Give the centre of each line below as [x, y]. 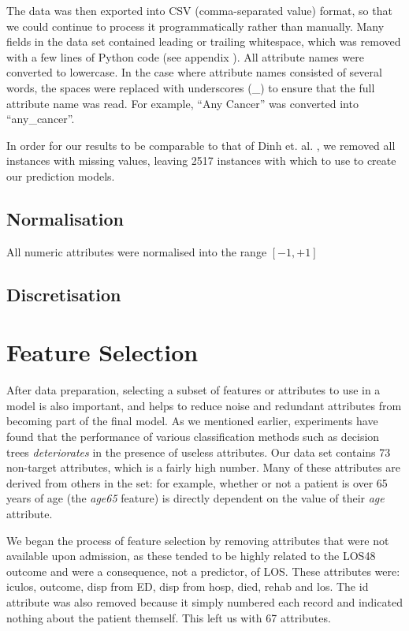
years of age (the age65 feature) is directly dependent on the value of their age [195, 498]
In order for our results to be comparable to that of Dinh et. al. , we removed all [201, 145]
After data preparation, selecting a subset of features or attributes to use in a [193, 390]
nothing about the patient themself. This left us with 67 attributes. [169, 617]
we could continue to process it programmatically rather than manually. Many [195, 26]
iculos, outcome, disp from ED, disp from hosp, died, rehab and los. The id [188, 586]
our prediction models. [61, 175]
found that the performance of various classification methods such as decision [193, 437]
